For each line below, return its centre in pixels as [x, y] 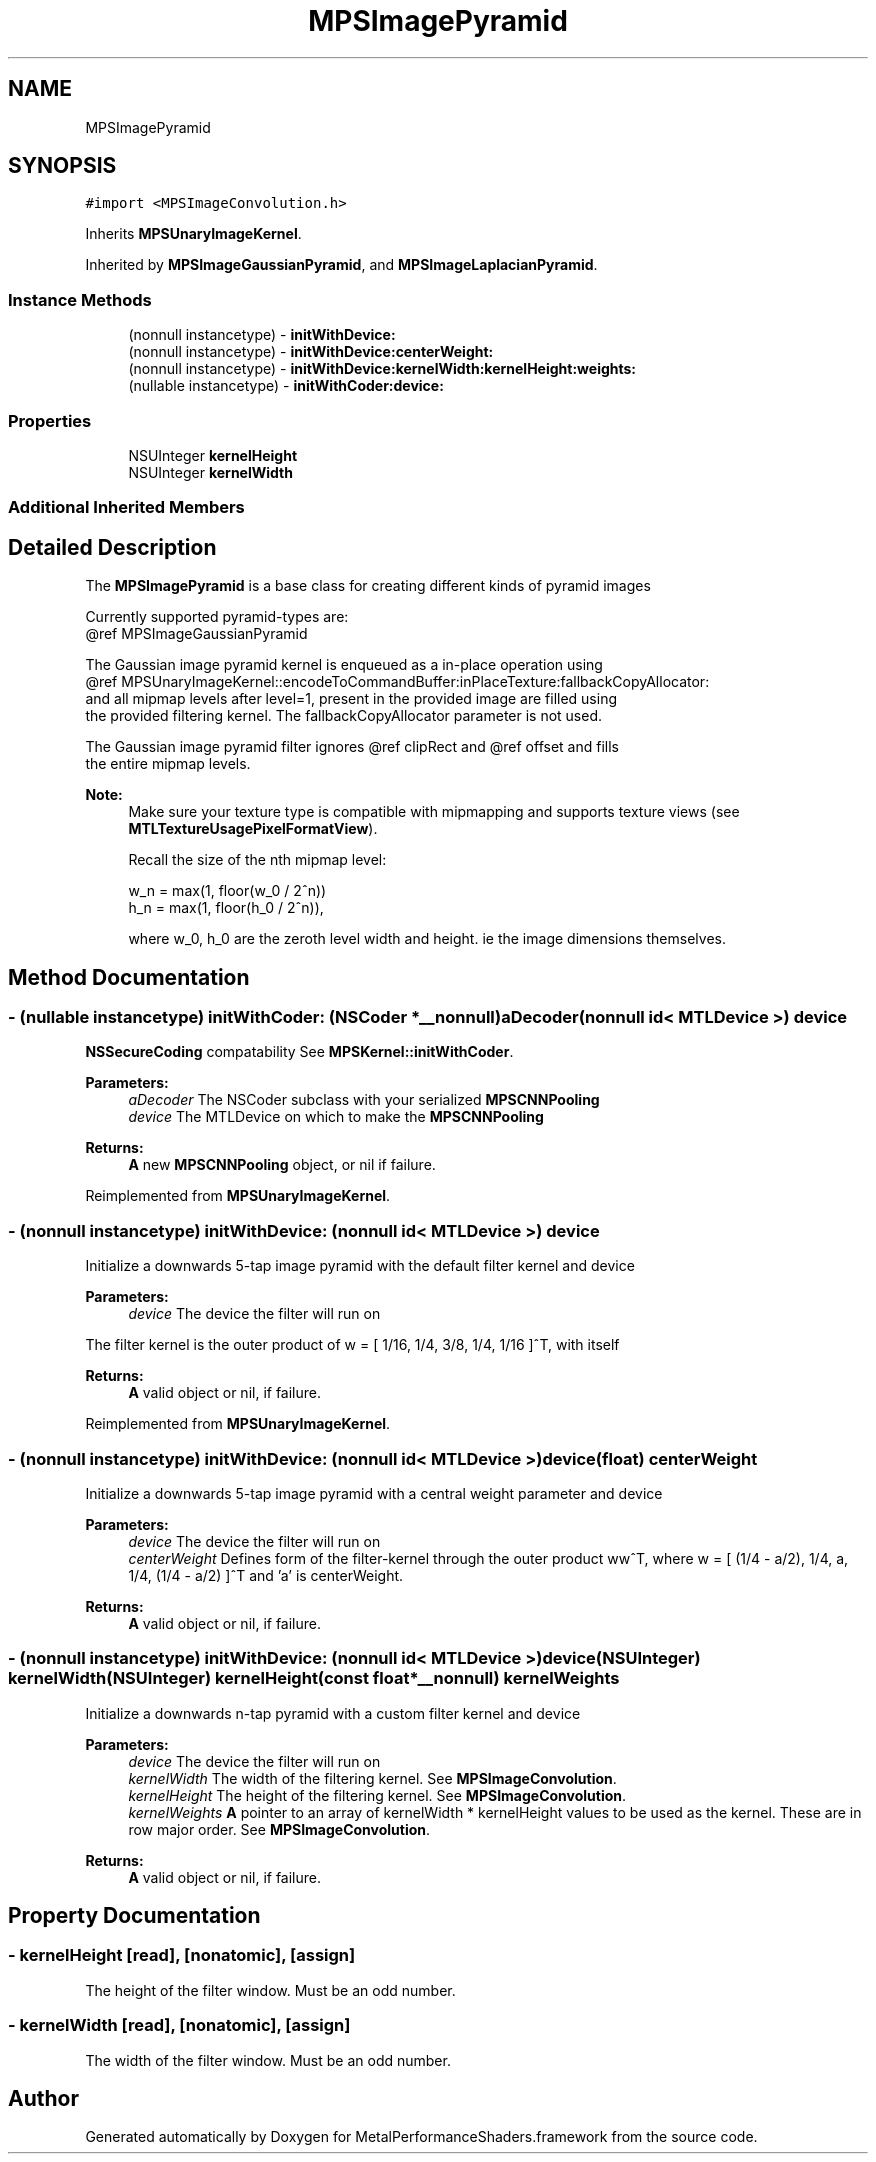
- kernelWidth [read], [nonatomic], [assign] [179, 2025]
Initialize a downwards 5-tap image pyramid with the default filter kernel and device [360, 1266]
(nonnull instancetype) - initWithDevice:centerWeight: [311, 352]
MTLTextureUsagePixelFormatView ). [253, 829]
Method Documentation [129, 977]
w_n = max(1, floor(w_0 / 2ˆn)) [227, 891]
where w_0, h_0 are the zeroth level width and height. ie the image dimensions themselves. [427, 939]
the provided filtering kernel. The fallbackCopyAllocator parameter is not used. [344, 716]
